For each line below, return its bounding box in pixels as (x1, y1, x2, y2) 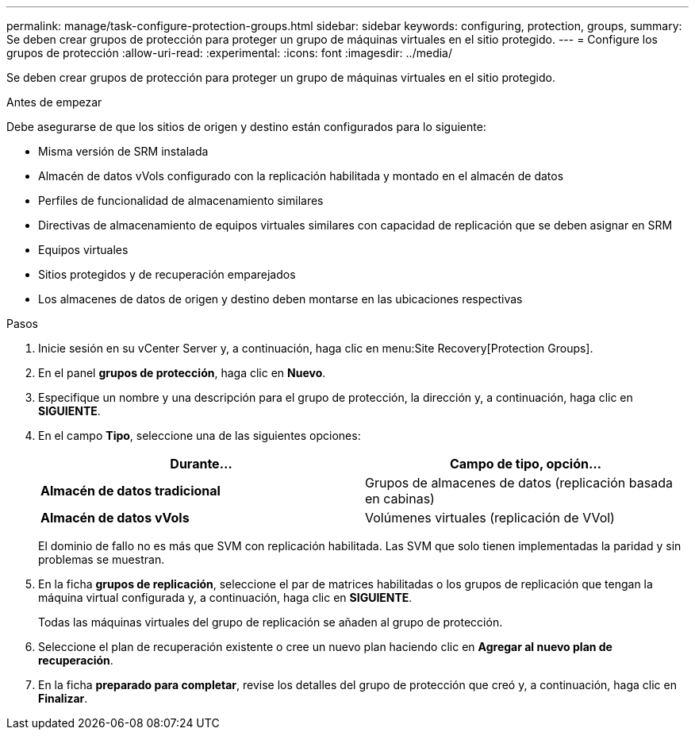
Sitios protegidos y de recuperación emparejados (38, 268, 296, 281)
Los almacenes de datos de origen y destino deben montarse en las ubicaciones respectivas (38, 292, 523, 306)
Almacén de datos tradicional (40, 483, 221, 499)
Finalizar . (38, 692, 88, 705)
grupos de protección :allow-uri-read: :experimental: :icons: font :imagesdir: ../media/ (6, 46, 452, 60)
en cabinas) (365, 491, 435, 507)
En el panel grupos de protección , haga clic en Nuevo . (38, 366, 326, 380)
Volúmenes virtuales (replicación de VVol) (365, 510, 615, 526)
